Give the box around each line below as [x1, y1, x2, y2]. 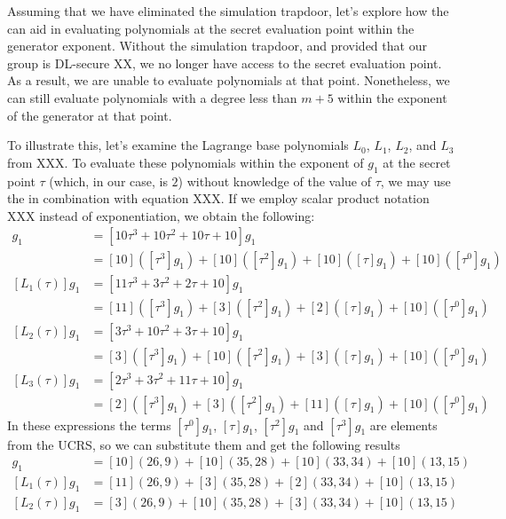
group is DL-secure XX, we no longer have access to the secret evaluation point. [7, 53, 442, 72]
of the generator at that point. [7, 106, 172, 124]
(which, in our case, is [49, 171, 168, 190]
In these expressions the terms [7, 415, 171, 434]
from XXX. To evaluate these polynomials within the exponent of [7, 153, 364, 171]
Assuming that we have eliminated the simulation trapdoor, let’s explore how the [7, 2, 449, 20]
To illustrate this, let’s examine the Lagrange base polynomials [7, 136, 349, 154]
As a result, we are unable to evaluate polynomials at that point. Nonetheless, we [7, 71, 450, 90]
